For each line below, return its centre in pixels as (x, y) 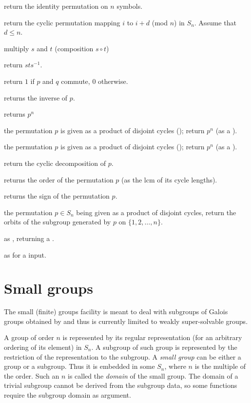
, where (175, 366)
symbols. (130, 6)
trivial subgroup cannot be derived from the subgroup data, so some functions (121, 385)
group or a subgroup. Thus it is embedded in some (79, 366)
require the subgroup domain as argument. (68, 394)
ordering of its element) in (43, 347)
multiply (17, 48)
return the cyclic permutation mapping (62, 22)
